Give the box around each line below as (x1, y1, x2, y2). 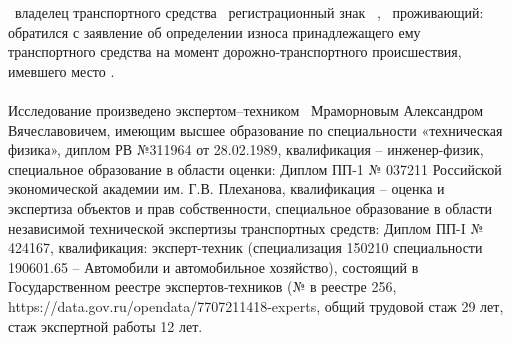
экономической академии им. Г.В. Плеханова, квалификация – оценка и (8, 178, 445, 199)
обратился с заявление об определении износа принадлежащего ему (8, 21, 421, 42)
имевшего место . (8, 60, 115, 81)
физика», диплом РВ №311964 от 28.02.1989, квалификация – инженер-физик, (8, 139, 484, 160)
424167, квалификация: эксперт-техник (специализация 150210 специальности (8, 237, 483, 258)
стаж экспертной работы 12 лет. (8, 315, 203, 336)
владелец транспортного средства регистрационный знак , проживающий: (14, 2, 484, 22)
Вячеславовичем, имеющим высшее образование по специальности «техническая (8, 119, 503, 140)
